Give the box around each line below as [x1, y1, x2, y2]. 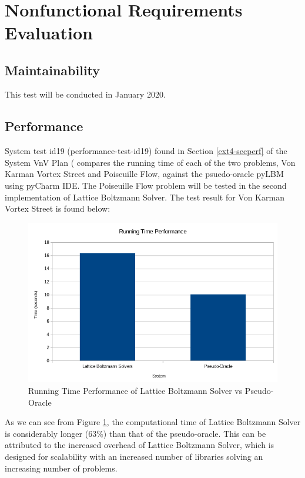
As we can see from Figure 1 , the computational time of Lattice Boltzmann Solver [5, 416, 301, 428]
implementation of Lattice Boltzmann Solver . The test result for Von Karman [5, 190, 284, 203]
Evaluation [5, 20, 93, 44]
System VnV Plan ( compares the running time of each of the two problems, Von [5, 156, 296, 168]
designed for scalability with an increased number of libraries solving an [5, 450, 263, 463]
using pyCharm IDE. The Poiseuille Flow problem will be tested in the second [5, 179, 287, 191]
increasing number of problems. [5, 462, 118, 474]
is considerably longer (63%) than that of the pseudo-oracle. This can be [5, 427, 266, 439]
